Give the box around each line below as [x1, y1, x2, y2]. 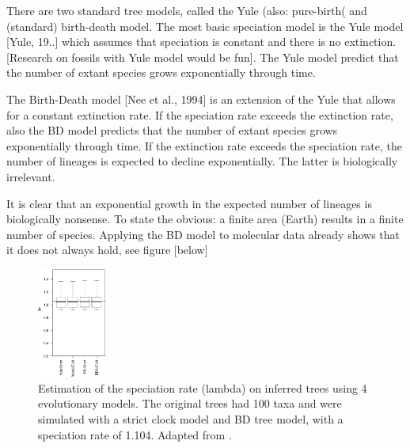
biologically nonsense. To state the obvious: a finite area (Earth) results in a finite [6, 211, 404, 227]
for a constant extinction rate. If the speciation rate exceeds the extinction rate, [6, 106, 393, 123]
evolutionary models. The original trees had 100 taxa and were [38, 395, 342, 412]
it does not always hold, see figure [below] [6, 241, 208, 258]
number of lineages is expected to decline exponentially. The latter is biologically [6, 153, 398, 169]
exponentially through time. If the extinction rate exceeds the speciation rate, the [6, 137, 402, 154]
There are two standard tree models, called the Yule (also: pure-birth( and [6, 2, 367, 18]
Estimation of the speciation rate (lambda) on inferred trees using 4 [38, 379, 367, 396]
